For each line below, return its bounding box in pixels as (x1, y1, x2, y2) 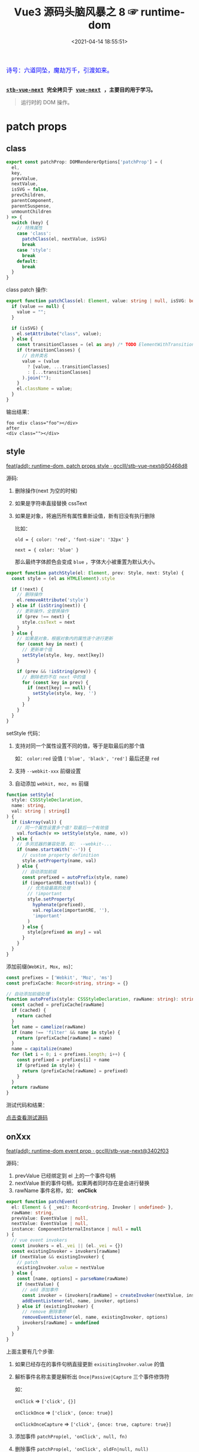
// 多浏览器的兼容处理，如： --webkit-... (17, 841, 113, 847)
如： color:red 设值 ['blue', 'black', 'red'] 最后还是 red (14, 755, 160, 762)
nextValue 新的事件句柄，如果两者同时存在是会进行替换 (14, 1179, 150, 1187)
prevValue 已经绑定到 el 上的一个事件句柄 (14, 1172, 116, 1179)
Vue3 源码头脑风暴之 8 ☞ (14, 5, 139, 19)
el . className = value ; (17, 386, 73, 392)
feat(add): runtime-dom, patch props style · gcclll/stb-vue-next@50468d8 (6, 462, 188, 469)
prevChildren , (11, 192, 46, 198)
